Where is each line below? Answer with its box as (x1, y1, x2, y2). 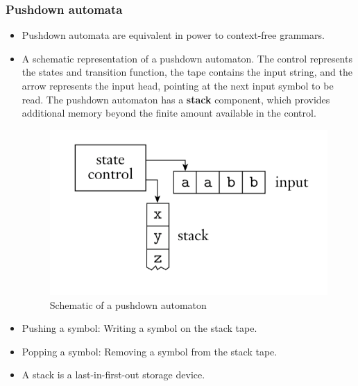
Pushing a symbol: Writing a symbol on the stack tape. (22, 321, 257, 335)
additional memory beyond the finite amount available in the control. (22, 106, 316, 120)
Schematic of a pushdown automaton (49, 297, 207, 312)
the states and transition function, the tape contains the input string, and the (22, 65, 352, 79)
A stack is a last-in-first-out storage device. (22, 367, 205, 382)
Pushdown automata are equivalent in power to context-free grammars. (22, 28, 325, 42)
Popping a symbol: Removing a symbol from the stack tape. (22, 344, 278, 358)
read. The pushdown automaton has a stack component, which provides (22, 92, 330, 106)
